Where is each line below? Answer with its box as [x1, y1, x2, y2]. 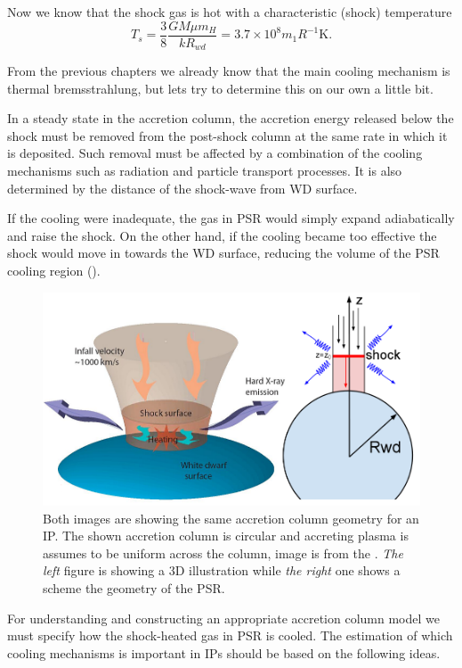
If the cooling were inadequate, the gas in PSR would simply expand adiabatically [7, 209, 455, 227]
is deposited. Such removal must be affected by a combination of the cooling [7, 144, 423, 162]
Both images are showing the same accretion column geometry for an [43, 508, 419, 527]
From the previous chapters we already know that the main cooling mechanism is [7, 62, 450, 80]
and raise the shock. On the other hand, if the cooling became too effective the [7, 226, 437, 244]
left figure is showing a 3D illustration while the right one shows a [43, 561, 401, 580]
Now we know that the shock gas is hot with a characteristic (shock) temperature [7, 3, 452, 21]
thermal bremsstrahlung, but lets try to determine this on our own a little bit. [7, 78, 434, 97]
